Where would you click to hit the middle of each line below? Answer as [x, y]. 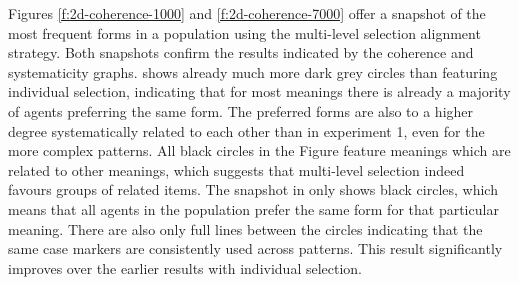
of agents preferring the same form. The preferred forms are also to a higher [241, 110]
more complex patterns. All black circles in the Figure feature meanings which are [259, 150]
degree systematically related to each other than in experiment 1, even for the [246, 130]
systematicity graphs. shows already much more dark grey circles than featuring [253, 71]
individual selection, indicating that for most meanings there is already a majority [259, 91]
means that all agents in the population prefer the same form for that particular [253, 208]
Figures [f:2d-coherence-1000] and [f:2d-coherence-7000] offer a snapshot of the [247, 13]
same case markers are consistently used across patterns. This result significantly [255, 248]
